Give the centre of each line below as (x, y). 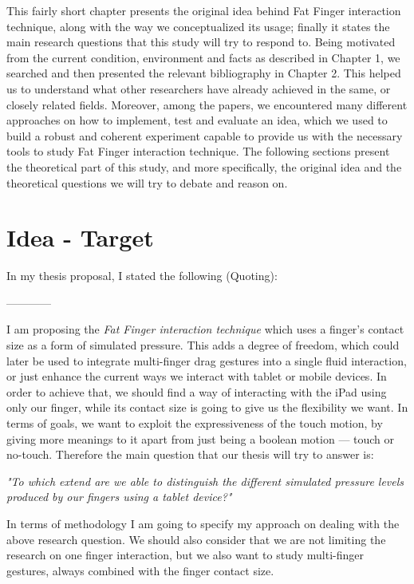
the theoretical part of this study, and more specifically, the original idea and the (204, 166)
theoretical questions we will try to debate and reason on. (147, 182)
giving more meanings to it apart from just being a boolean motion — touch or (201, 438)
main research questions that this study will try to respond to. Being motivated (201, 42)
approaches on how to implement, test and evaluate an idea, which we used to (197, 120)
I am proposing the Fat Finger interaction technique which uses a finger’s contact (205, 329)
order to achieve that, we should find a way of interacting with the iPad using (197, 391)
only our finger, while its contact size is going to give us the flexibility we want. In (207, 407)
